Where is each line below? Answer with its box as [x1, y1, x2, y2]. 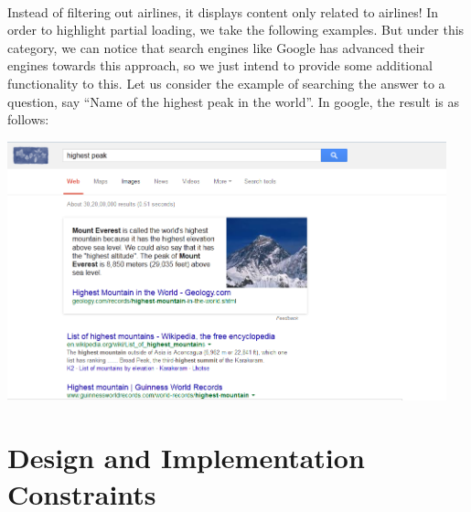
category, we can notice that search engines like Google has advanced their [7, 37, 425, 57]
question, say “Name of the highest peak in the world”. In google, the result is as [7, 91, 460, 111]
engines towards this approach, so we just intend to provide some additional [7, 56, 433, 75]
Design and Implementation [7, 439, 365, 476]
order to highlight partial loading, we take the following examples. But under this [7, 20, 465, 39]
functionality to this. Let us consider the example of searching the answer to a [7, 73, 445, 92]
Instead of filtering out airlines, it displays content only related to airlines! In [7, 2, 439, 21]
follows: [7, 110, 49, 129]
